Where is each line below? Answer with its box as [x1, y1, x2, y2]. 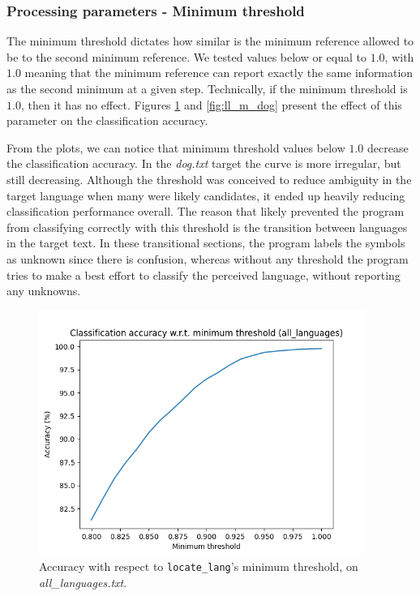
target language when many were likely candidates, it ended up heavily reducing [6, 187, 405, 204]
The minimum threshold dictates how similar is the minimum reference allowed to [6, 32, 414, 49]
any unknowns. [6, 282, 81, 299]
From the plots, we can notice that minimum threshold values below [6, 139, 345, 156]
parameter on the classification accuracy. [6, 112, 208, 129]
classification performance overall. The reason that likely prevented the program [6, 203, 405, 220]
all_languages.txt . [39, 574, 127, 591]
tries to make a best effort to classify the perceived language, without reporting [6, 266, 401, 283]
